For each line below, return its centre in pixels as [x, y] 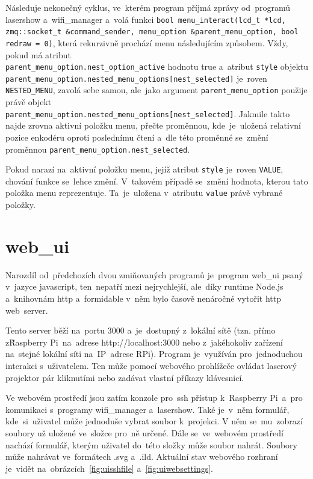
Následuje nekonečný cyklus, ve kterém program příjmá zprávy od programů [148, 7]
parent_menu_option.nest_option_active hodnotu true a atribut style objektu [157, 66]
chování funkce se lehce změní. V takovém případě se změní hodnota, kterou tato [157, 181]
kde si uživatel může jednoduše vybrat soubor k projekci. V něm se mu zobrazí [154, 421]
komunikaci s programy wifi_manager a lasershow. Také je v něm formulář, [147, 409]
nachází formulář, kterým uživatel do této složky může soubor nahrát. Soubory [151, 444]
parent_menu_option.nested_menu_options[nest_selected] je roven [136, 78]
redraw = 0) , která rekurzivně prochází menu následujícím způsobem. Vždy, [147, 42]
